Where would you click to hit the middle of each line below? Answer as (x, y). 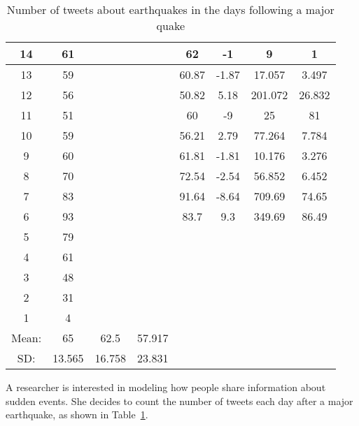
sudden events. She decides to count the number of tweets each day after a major (179, 401)
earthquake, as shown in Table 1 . (77, 414)
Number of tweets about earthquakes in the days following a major (170, 9)
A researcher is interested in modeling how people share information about (166, 387)
